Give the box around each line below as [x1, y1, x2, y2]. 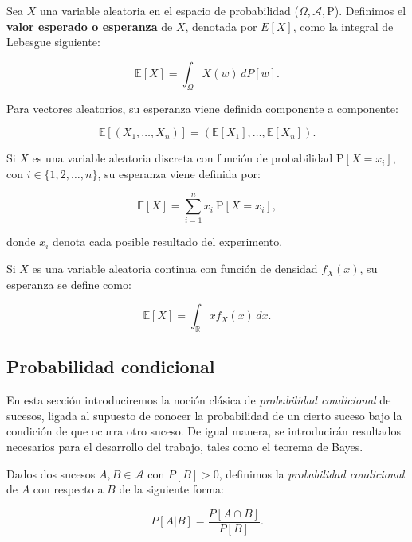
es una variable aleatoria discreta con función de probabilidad [32, 150, 333, 166]
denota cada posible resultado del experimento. [53, 233, 283, 250]
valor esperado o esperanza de [6, 18, 173, 34]
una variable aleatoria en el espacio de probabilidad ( [39, 2, 299, 18]
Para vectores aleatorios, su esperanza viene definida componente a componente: [6, 99, 398, 116]
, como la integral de [292, 18, 394, 34]
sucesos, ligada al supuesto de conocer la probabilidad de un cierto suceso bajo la [6, 407, 402, 423]
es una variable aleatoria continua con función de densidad [32, 260, 318, 277]
